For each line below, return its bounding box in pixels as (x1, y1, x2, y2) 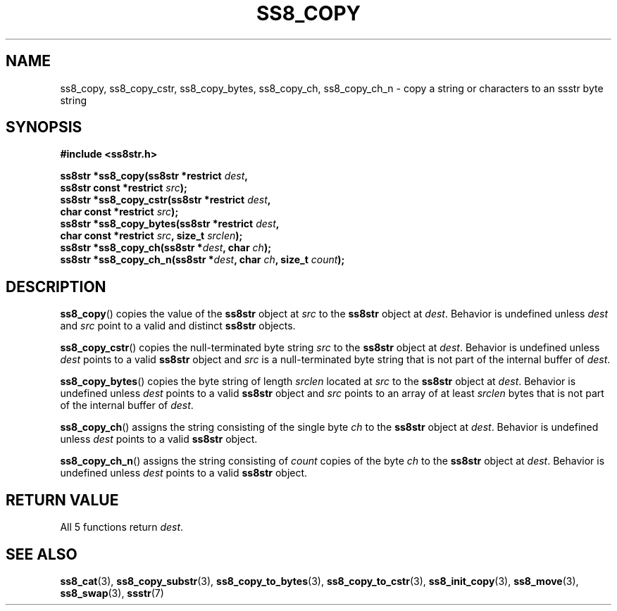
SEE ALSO (6, 545, 77, 563)
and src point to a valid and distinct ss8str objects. (60, 320, 296, 332)
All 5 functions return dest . (60, 521, 184, 534)
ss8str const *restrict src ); (60, 182, 187, 194)
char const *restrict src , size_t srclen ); (60, 229, 243, 242)
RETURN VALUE (6, 491, 119, 509)
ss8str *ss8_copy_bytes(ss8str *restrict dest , (60, 218, 280, 230)
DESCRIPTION (6, 277, 106, 296)
